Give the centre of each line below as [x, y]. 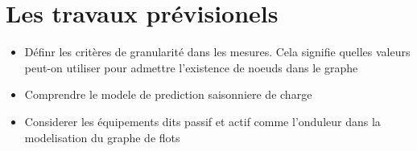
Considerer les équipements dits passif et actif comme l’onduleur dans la [202, 121]
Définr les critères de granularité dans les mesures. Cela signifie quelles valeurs [217, 52]
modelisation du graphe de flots [102, 137]
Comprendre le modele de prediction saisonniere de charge [168, 94]
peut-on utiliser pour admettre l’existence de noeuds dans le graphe [191, 67]
